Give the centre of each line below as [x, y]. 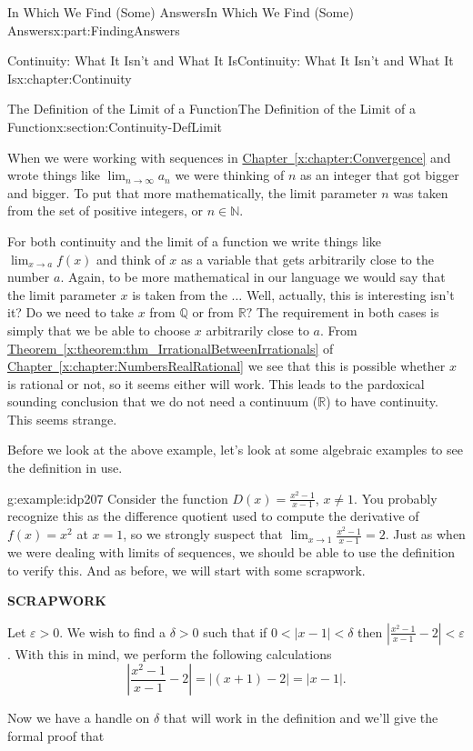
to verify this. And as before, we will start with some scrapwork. [186, 570]
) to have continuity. [382, 401]
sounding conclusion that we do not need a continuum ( [163, 401]
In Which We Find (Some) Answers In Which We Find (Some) [181, 12]
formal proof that [56, 735]
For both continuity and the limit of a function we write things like [195, 240]
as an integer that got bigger [379, 175]
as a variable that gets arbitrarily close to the [307, 259]
